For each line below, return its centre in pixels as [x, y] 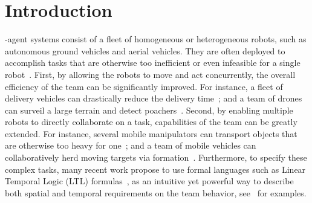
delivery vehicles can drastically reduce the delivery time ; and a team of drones [154, 98]
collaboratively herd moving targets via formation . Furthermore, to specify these [156, 157]
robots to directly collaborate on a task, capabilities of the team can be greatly [151, 122]
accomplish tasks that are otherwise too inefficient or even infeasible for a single [153, 63]
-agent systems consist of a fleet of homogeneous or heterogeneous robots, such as [156, 39]
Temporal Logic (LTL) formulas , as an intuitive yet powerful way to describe [149, 181]
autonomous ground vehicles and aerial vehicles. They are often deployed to [145, 50]
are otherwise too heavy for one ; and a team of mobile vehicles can [131, 145]
